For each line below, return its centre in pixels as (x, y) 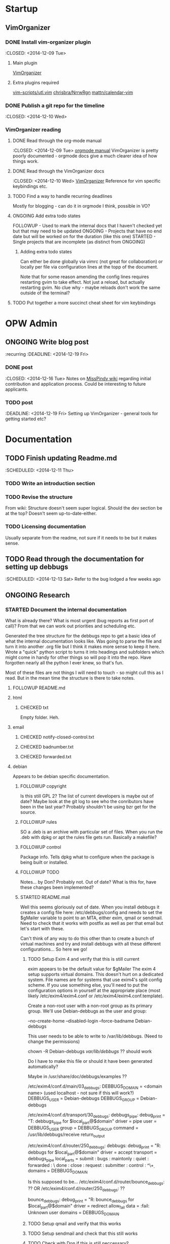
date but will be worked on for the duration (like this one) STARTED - (84, 237)
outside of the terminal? (45, 293)
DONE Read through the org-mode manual (57, 141)
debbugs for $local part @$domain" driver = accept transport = (92, 1153)
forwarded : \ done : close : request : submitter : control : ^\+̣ (91, 1165)
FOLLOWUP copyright (43, 786)
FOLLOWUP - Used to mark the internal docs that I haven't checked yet (87, 226)
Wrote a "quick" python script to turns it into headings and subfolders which (85, 652)
